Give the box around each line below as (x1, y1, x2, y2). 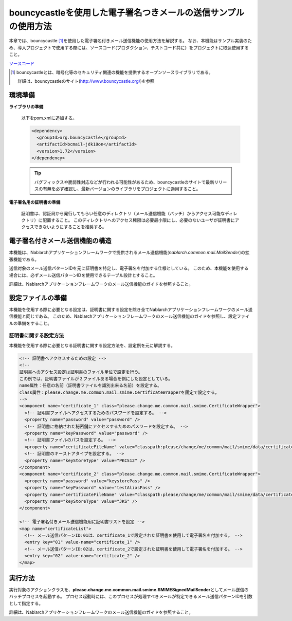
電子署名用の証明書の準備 (9, 200, 60, 205)
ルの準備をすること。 (9, 320, 52, 326)
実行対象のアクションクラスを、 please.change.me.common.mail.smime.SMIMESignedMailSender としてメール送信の (9, 586, 249, 592)
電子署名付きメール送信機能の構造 (9, 237, 111, 245)
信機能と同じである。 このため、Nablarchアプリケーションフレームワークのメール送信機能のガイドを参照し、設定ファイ (9, 313, 250, 319)
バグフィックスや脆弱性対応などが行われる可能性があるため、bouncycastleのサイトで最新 (34, 179, 214, 185)
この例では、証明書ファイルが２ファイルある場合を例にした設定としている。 (19, 376, 173, 382)
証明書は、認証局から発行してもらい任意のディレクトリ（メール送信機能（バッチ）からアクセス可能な (21, 210, 225, 216)
